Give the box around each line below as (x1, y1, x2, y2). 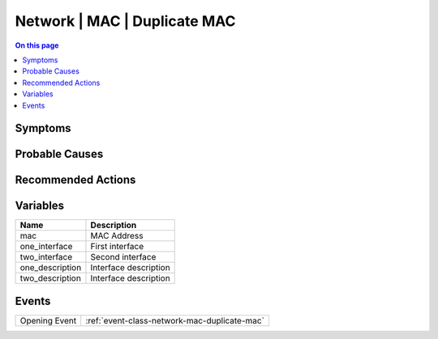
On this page (15, 40, 59, 50)
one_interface (19, 241, 73, 252)
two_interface (19, 252, 73, 263)
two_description (19, 273, 81, 284)
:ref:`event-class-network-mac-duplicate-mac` (85, 315, 265, 326)
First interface (90, 241, 144, 252)
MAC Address (90, 231, 144, 242)
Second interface (90, 252, 157, 263)
